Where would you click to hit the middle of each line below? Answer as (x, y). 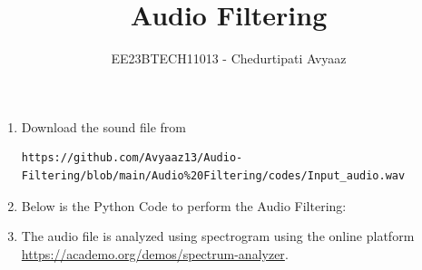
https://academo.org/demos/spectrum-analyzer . (155, 253)
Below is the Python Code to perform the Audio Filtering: (184, 205)
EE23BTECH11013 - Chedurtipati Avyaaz (229, 58)
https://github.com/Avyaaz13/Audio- (132, 158)
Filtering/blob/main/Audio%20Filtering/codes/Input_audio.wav (213, 175)
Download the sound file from (103, 126)
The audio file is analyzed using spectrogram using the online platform (218, 236)
